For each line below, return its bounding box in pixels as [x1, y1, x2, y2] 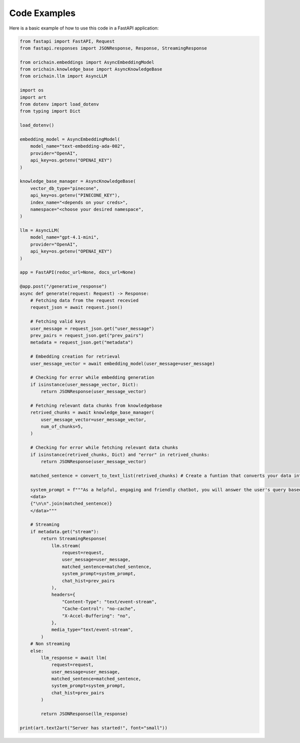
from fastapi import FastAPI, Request [19, 38, 115, 44]
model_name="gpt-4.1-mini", [30, 234, 99, 240]
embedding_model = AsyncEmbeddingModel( [19, 137, 120, 142]
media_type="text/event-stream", [51, 627, 133, 633]
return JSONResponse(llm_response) [40, 711, 128, 717]
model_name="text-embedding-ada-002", [30, 143, 125, 149]
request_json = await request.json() [30, 304, 123, 310]
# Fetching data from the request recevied [30, 297, 138, 303]
